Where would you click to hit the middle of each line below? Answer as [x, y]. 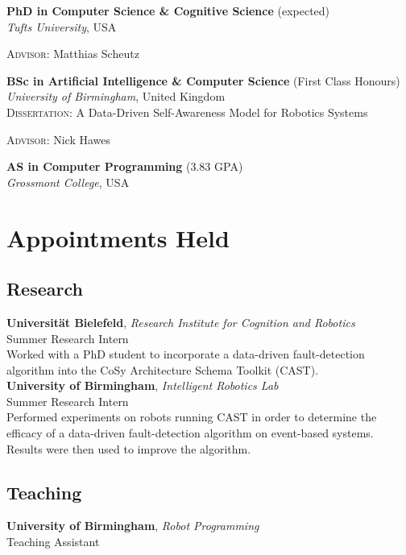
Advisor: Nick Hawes [59, 139]
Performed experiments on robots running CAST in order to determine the [192, 417]
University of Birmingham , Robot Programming [133, 526]
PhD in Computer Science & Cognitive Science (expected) [168, 10]
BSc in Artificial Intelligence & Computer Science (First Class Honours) [203, 80]
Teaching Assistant [53, 542]
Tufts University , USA [62, 26]
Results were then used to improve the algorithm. [129, 448]
